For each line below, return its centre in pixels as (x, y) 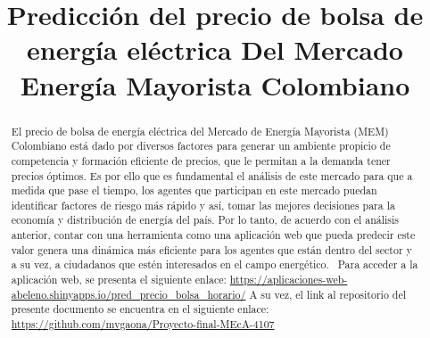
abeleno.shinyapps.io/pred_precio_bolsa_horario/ (128, 294)
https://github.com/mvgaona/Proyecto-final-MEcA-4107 (143, 324)
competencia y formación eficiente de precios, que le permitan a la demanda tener (201, 160)
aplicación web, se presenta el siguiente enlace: (119, 280)
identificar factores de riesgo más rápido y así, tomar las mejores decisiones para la (203, 205)
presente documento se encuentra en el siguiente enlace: (140, 309)
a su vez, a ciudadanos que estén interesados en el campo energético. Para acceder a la (215, 264)
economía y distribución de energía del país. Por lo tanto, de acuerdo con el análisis (205, 220)
